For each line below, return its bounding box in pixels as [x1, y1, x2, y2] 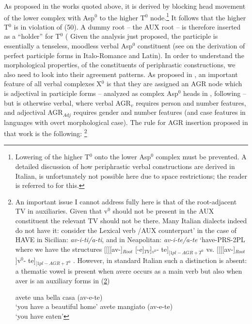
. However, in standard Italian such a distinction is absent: [73, 255, 247, 265]
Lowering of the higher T [15, 152, 90, 162]
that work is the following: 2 [4, 127, 87, 138]
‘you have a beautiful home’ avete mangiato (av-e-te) [15, 301, 173, 311]
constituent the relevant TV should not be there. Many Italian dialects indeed [15, 216, 247, 226]
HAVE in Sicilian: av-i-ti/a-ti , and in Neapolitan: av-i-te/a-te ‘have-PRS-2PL [15, 234, 245, 245]
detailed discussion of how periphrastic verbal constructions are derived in [15, 161, 235, 171]
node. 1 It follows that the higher [150, 11, 246, 22]
